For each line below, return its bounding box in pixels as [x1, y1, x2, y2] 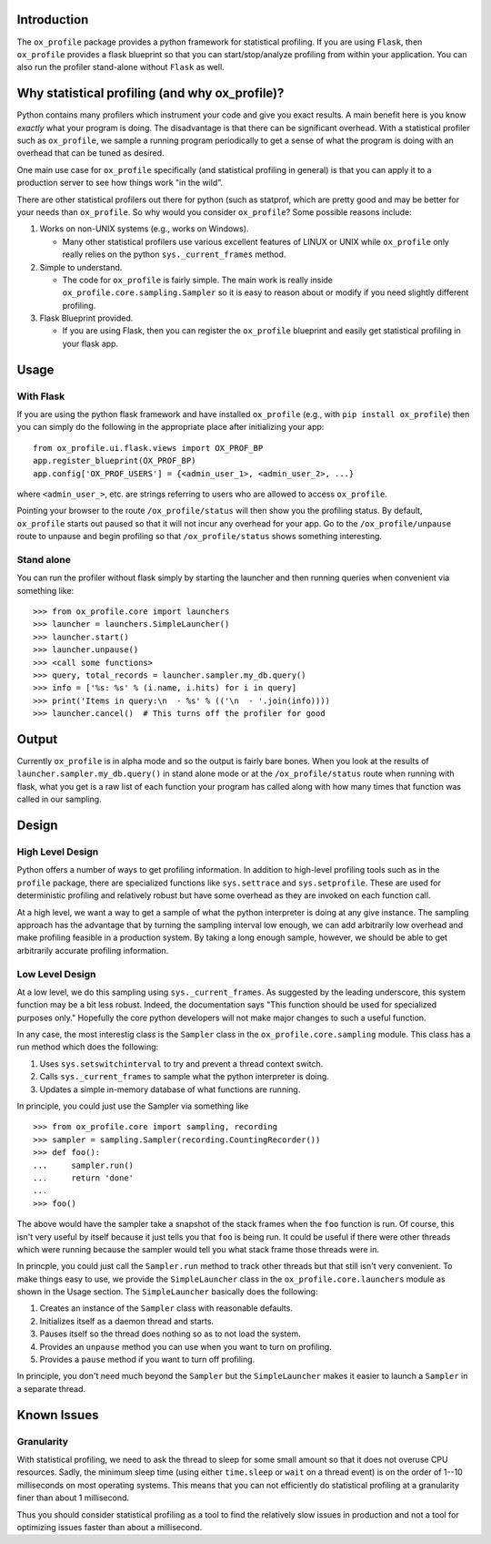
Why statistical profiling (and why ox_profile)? [16, 86, 285, 101]
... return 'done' [33, 1172, 135, 1183]
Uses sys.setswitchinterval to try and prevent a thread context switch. [39, 1058, 324, 1069]
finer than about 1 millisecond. [16, 1492, 130, 1503]
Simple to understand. [39, 261, 123, 272]
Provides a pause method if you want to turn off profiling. [39, 1354, 256, 1365]
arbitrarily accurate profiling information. [16, 945, 169, 956]
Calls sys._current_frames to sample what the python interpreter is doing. [39, 1071, 329, 1082]
